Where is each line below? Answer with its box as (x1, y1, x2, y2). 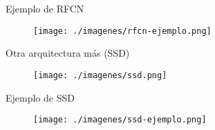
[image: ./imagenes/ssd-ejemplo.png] (33, 115, 207, 125)
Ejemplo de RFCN (6, 1, 84, 15)
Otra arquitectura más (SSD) (6, 46, 130, 60)
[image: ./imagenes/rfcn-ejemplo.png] (33, 26, 212, 36)
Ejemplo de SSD (6, 90, 75, 104)
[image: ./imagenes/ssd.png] (33, 70, 167, 80)
